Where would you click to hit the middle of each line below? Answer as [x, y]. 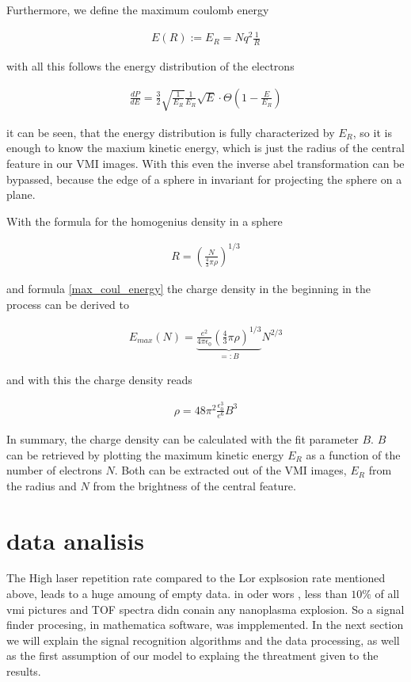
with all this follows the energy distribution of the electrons [150, 65]
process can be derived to [68, 304]
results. [24, 671]
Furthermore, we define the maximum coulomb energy [138, 10]
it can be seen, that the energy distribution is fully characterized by [171, 132]
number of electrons [54, 470]
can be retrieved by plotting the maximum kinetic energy [145, 454]
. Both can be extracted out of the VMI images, [230, 470]
